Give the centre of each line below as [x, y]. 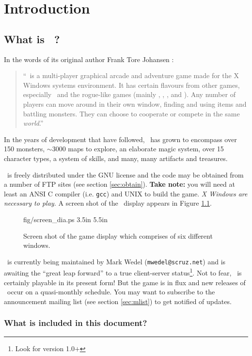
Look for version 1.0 [45, 348]
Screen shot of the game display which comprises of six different [118, 235]
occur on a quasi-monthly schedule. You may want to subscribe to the [111, 292]
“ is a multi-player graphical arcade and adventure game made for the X [131, 75]
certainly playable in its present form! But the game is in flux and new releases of [125, 282]
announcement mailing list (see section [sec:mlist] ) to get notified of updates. [118, 301]
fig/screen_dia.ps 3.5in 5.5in [66, 219]
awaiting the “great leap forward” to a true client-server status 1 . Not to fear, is [123, 272]
